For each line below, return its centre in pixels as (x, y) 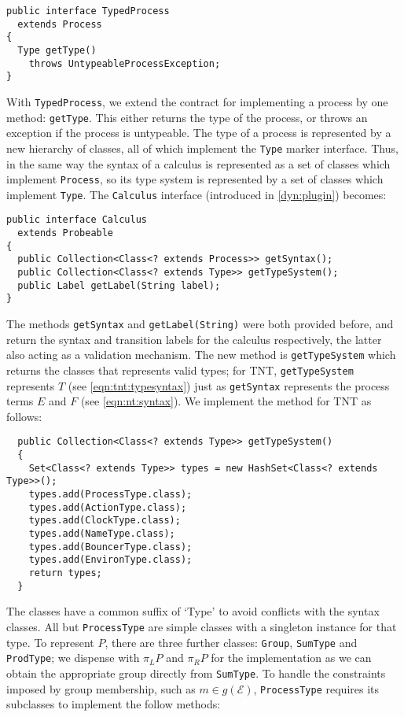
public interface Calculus (77, 220)
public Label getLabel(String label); (119, 285)
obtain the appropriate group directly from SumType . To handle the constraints (196, 673)
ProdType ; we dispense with (73, 658)
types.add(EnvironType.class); (110, 560)
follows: (24, 416)
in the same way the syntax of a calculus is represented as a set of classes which (198, 163)
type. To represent (50, 642)
